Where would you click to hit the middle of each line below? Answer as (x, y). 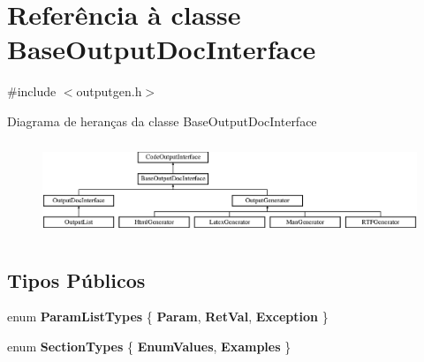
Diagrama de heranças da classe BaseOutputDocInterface (162, 121)
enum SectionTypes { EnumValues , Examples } (149, 347)
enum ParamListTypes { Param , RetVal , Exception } (168, 317)
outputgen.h (109, 91)
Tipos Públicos (76, 279)
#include (32, 91)
